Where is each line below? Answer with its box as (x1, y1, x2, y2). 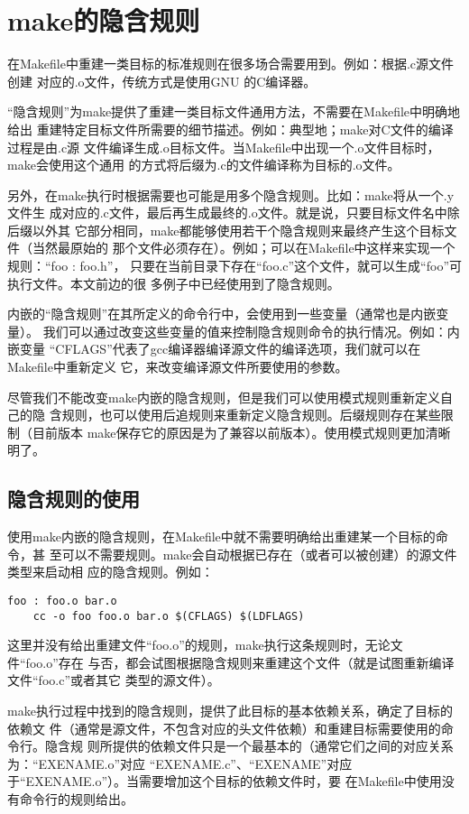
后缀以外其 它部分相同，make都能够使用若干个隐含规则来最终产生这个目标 (7, 220, 445, 239)
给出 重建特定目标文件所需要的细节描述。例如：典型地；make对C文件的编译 (7, 119, 454, 138)
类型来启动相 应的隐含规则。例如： (7, 562, 214, 581)
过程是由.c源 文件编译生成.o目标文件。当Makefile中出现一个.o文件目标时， (7, 137, 440, 156)
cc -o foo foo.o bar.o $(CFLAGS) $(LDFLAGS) (32, 609, 305, 623)
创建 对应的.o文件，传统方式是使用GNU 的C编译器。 (7, 71, 317, 90)
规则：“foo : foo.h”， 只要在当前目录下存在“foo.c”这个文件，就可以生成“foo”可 (7, 256, 463, 275)
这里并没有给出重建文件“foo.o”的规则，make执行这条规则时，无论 (7, 635, 391, 654)
